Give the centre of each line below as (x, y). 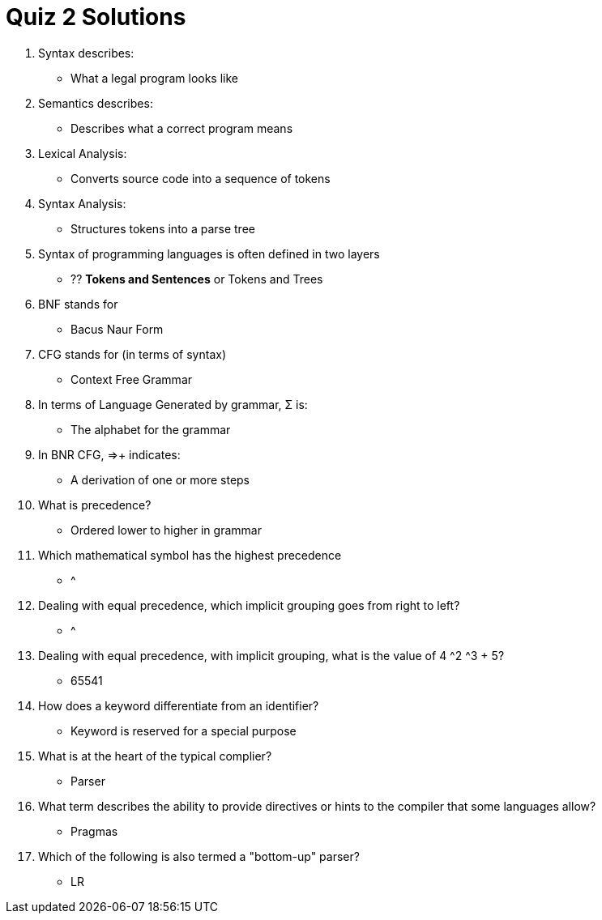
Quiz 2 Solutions (96, 17)
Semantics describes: (96, 103)
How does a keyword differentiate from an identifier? (179, 705)
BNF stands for (78, 304)
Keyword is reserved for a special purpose (184, 730)
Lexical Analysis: (83, 153)
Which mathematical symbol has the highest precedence (190, 555)
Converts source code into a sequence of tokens (201, 178)
